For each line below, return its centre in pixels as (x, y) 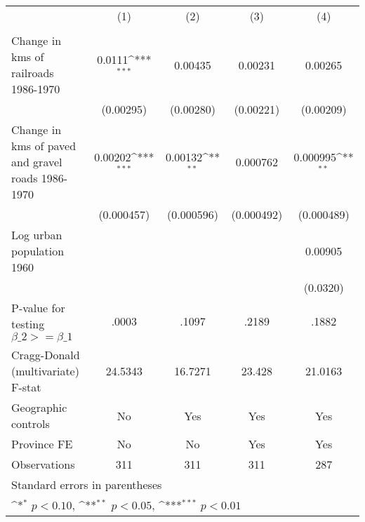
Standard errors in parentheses (87, 484)
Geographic (39, 407)
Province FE (42, 444)
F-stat (26, 387)
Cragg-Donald (46, 355)
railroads (33, 73)
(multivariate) (45, 371)
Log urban (37, 235)
